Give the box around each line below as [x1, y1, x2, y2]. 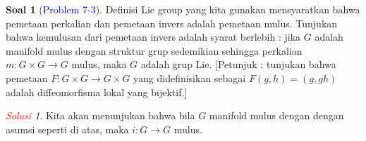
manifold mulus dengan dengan [209, 108, 344, 123]
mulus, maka [71, 57, 127, 72]
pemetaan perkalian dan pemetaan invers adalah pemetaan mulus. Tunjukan [6, 15, 338, 30]
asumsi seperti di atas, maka [6, 121, 129, 136]
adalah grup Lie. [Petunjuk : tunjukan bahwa [140, 57, 336, 72]
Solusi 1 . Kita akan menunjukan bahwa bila [6, 108, 195, 123]
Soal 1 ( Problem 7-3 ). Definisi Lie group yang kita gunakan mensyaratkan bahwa [6, 2, 360, 16]
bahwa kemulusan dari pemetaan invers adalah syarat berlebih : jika [6, 29, 301, 44]
